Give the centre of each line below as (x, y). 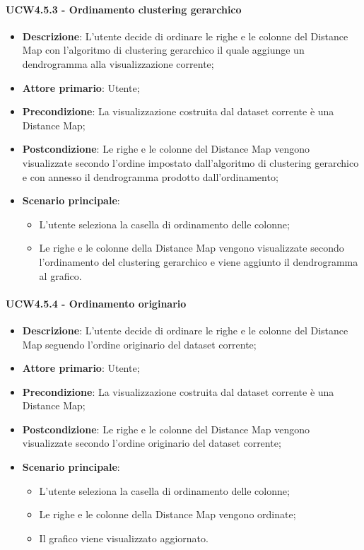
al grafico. (60, 275)
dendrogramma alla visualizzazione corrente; (118, 63)
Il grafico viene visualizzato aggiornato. (124, 538)
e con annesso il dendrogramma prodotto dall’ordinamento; (150, 176)
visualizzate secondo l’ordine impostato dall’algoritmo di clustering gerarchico (190, 162)
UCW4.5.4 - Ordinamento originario (96, 303)
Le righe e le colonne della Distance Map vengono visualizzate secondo (192, 248)
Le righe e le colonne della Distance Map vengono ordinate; (168, 514)
